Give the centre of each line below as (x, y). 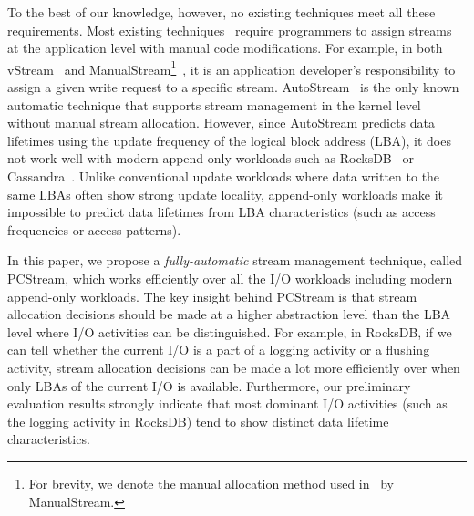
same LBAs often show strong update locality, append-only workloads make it (226, 194)
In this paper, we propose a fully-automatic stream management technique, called (235, 260)
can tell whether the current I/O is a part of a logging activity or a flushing (219, 350)
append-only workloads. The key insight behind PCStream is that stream (212, 296)
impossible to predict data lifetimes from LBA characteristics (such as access (222, 212)
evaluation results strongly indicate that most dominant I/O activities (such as (227, 403)
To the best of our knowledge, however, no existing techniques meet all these (222, 12)
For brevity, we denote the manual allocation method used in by (211, 483)
